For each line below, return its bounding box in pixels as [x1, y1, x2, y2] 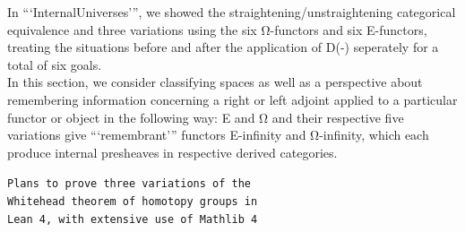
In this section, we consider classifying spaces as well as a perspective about [7, 73, 423, 91]
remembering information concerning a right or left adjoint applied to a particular [7, 90, 458, 108]
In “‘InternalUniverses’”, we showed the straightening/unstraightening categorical [7, 3, 456, 21]
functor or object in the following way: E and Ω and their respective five [7, 107, 404, 126]
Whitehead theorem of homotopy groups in [7, 195, 258, 208]
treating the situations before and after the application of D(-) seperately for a [7, 38, 439, 56]
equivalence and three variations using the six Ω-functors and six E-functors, [7, 20, 427, 39]
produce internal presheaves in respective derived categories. [7, 142, 338, 161]
